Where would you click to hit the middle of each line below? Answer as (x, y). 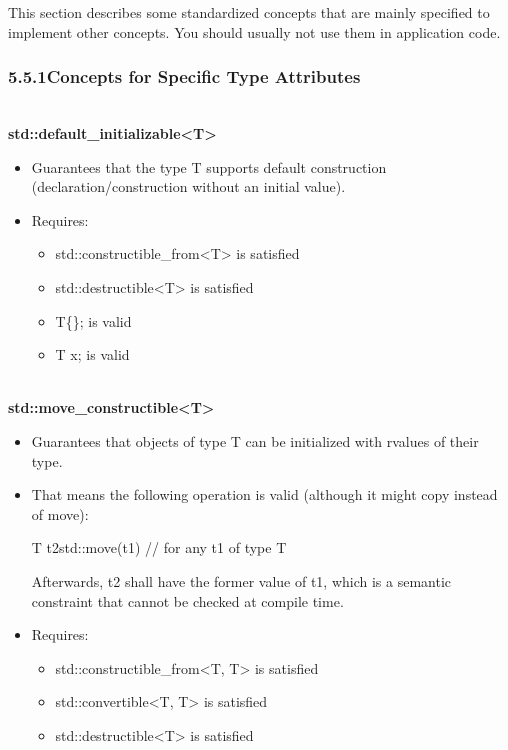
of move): (60, 513)
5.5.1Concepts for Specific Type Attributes (184, 76)
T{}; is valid (93, 320)
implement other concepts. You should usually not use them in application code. (254, 31)
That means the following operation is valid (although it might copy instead (264, 494)
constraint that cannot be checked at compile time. (187, 600)
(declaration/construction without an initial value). (188, 186)
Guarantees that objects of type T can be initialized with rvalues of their (255, 440)
